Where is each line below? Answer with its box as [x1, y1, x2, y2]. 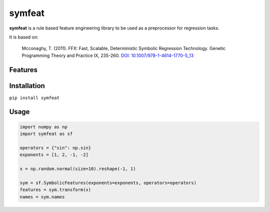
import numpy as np [19, 124, 67, 129]
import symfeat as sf [19, 131, 73, 137]
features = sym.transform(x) [19, 187, 91, 192]
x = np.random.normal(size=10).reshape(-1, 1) [19, 165, 136, 171]
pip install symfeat [9, 95, 60, 100]
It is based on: [9, 34, 38, 40]
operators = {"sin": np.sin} [19, 145, 91, 150]
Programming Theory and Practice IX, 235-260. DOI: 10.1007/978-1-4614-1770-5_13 [21, 52, 194, 58]
